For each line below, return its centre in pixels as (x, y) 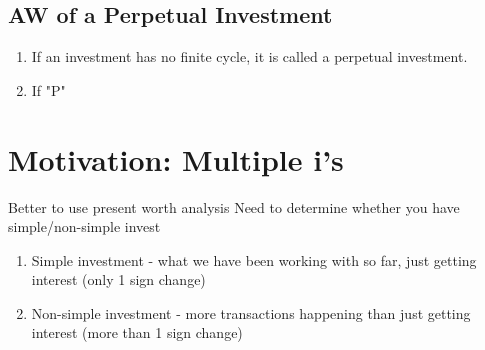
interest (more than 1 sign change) (137, 332)
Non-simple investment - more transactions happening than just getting (251, 312)
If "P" (48, 89)
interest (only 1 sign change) (118, 279)
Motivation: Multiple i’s (176, 158)
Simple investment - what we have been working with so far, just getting (254, 259)
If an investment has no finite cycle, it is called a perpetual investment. (249, 56)
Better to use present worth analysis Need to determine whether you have (234, 206)
